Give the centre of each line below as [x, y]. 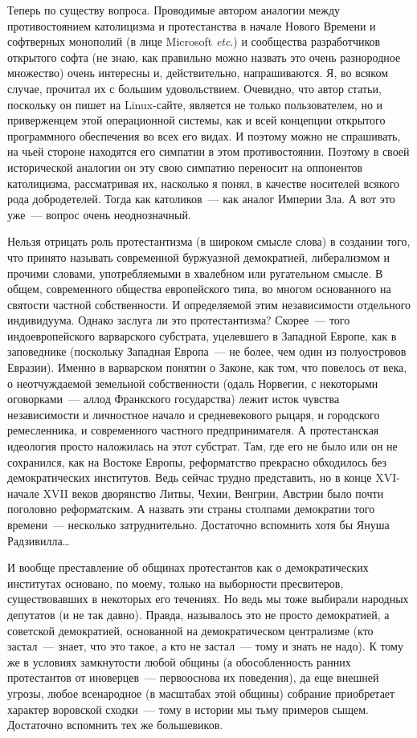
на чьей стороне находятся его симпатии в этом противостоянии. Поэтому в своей [208, 151]
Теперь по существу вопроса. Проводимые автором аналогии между [174, 10]
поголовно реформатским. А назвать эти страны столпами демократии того [191, 509]
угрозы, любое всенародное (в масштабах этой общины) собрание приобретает [201, 693]
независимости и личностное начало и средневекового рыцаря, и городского [194, 414]
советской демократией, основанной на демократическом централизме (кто [190, 630]
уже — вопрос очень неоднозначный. [99, 214]
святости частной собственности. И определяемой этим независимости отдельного [209, 304]
